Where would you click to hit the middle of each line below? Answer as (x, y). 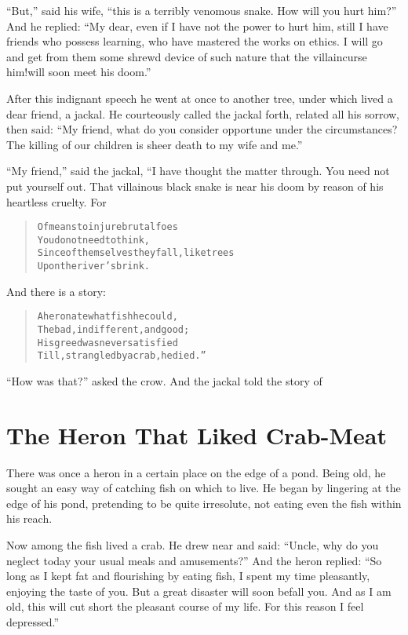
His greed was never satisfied (107, 343)
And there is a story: (56, 291)
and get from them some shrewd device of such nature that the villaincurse (187, 56)
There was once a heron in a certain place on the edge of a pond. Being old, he (196, 472)
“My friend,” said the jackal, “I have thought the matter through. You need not (198, 171)
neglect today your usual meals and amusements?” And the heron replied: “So (194, 560)
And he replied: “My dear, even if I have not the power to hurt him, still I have (197, 26)
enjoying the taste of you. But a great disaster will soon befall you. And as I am (199, 591)
